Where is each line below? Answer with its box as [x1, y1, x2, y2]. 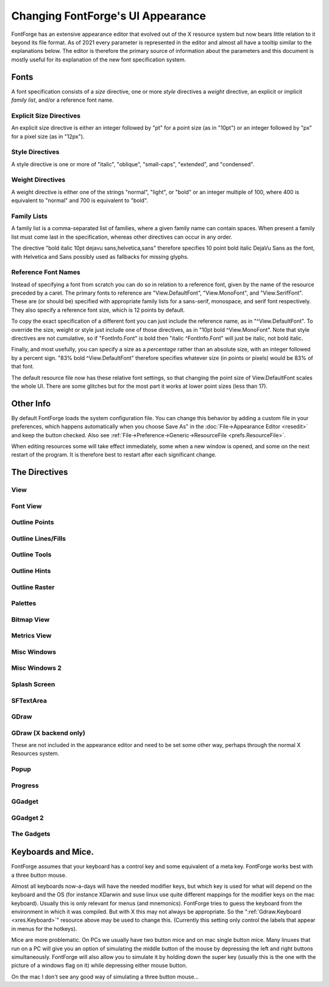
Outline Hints [11, 567, 51, 575]
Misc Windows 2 [11, 664, 62, 672]
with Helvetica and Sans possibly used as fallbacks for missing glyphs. [11, 253, 189, 260]
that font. [11, 363, 35, 370]
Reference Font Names [11, 268, 80, 276]
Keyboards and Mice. [11, 847, 94, 857]
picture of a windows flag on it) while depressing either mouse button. [11, 962, 188, 969]
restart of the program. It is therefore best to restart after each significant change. [11, 451, 217, 458]
